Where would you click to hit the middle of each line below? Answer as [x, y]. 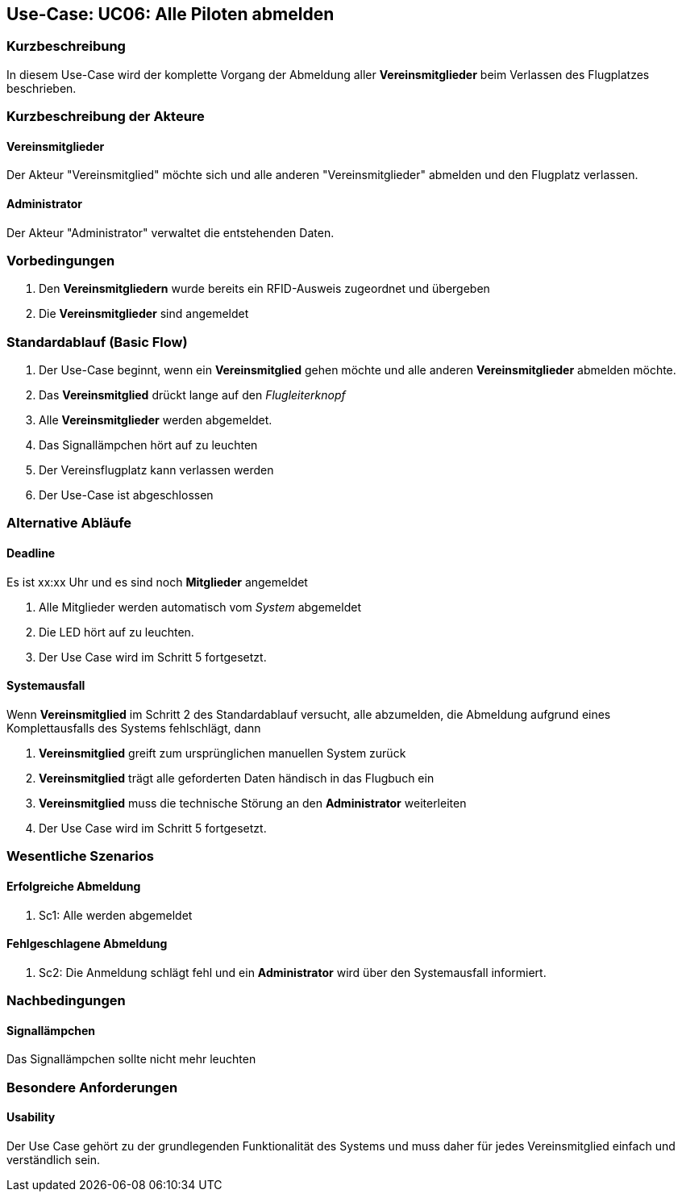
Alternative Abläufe [69, 523]
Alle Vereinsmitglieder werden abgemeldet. [156, 420]
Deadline [31, 553]
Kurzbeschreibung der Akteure [106, 117]
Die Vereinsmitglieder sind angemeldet [144, 314]
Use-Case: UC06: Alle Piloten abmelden [170, 14]
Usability [31, 1117]
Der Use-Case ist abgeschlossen [126, 495]
